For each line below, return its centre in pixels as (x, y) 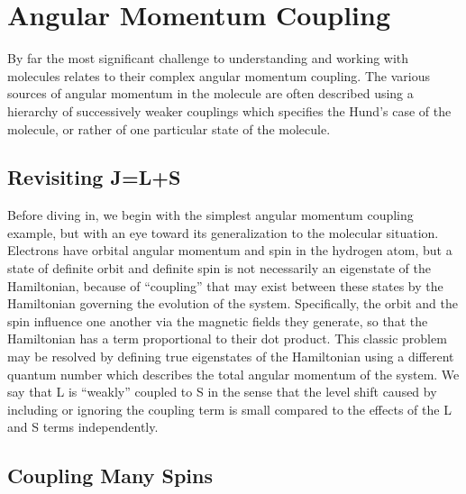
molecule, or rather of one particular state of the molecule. (169, 128)
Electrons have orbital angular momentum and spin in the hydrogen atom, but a (230, 250)
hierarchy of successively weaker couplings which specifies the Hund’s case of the (229, 110)
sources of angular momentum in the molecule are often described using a (210, 93)
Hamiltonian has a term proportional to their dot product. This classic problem (227, 338)
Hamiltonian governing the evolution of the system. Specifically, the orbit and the (233, 303)
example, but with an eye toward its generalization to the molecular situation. (223, 232)
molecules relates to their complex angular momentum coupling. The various (219, 75)
